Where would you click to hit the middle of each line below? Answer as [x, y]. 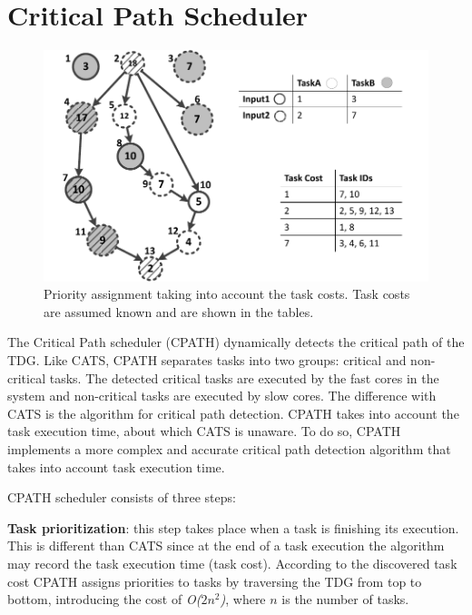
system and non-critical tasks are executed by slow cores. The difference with [222, 396]
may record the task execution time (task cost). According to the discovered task [232, 563]
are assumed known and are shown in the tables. [179, 311]
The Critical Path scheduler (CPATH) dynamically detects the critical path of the [236, 342]
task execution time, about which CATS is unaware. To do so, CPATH [204, 431]
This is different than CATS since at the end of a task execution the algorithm [226, 546]
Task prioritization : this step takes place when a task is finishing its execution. [233, 527]
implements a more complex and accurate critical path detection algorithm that [229, 448]
